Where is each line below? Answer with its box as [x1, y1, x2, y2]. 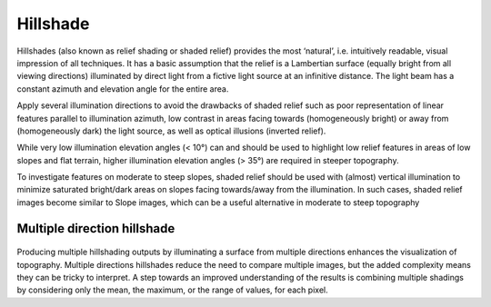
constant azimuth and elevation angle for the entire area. [16, 83, 229, 94]
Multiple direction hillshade [16, 221, 175, 236]
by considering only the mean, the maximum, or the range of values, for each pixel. [16, 284, 328, 295]
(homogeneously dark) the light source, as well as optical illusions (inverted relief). [16, 125, 326, 136]
